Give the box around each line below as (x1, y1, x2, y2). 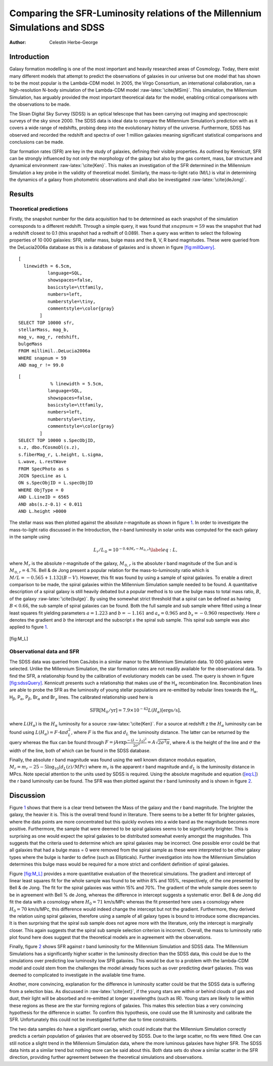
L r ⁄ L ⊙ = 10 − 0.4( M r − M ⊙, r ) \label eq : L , (94, 546, 178, 554)
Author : (9, 39, 26, 46)
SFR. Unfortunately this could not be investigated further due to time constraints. (9, 1016, 178, 1022)
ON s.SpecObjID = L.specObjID (18, 480, 94, 486)
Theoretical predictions (9, 205, 68, 212)
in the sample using (9, 534, 51, 540)
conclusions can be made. (9, 139, 64, 145)
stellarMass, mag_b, (18, 327, 69, 333)
